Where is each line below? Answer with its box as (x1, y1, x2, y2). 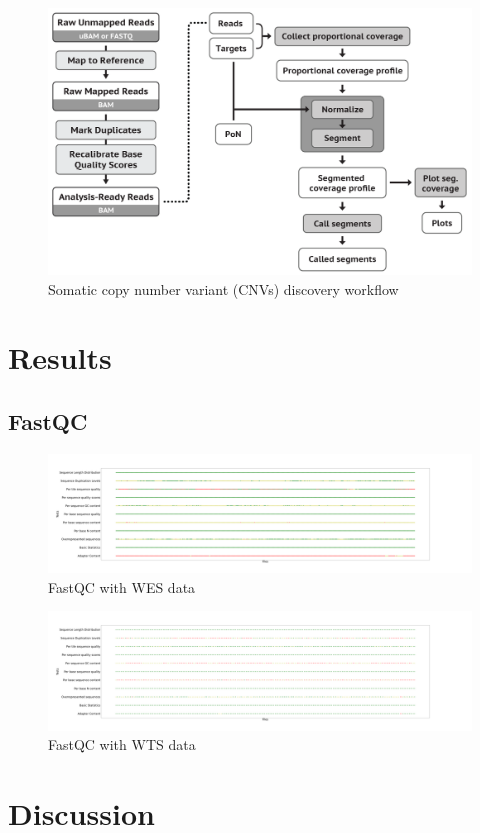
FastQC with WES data (48, 576, 196, 597)
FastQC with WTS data (48, 734, 196, 755)
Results (8, 337, 112, 378)
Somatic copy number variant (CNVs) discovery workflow (48, 278, 399, 299)
